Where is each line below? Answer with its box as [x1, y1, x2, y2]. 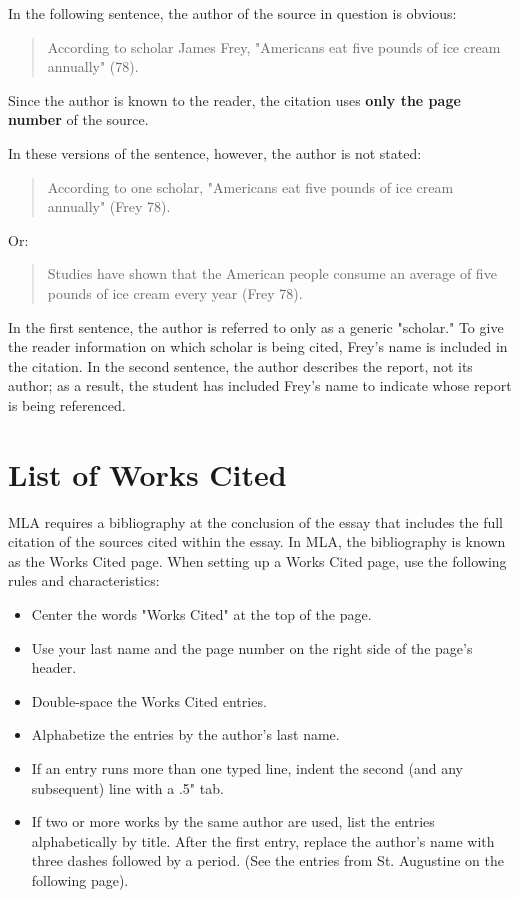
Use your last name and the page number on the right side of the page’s [31, 637, 473, 658]
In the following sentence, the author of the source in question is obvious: [8, 3, 457, 23]
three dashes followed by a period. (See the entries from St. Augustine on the [31, 850, 504, 871]
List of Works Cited [8, 453, 287, 494]
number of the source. [8, 109, 149, 130]
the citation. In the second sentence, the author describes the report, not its [8, 355, 473, 376]
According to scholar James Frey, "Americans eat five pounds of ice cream [47, 36, 501, 57]
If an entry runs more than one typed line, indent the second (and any [31, 757, 463, 778]
